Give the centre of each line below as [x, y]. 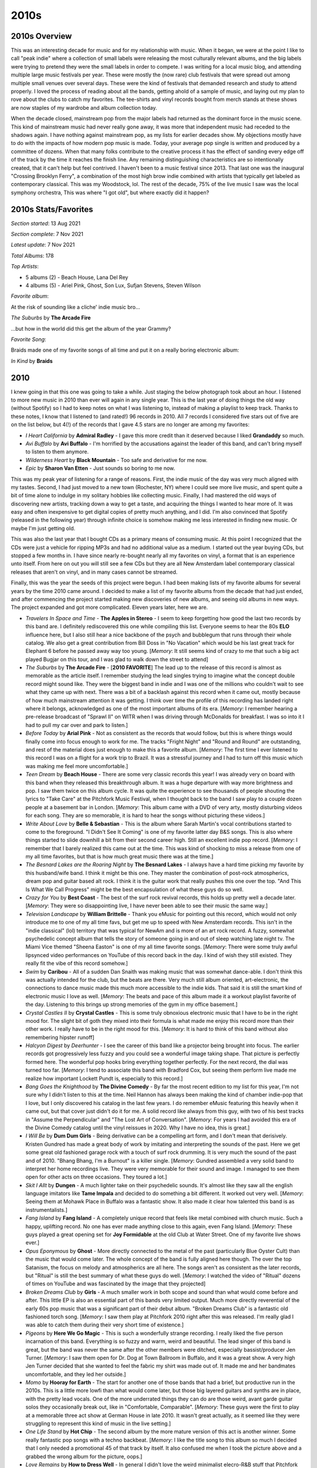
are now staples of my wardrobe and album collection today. [84, 107]
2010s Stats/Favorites [52, 209]
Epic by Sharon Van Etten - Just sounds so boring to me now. [100, 468]
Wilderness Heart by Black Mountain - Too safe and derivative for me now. [117, 460]
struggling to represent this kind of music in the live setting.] [98, 1423]
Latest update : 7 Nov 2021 [43, 245]
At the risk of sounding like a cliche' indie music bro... [75, 307]
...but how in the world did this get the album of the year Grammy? [91, 328]
